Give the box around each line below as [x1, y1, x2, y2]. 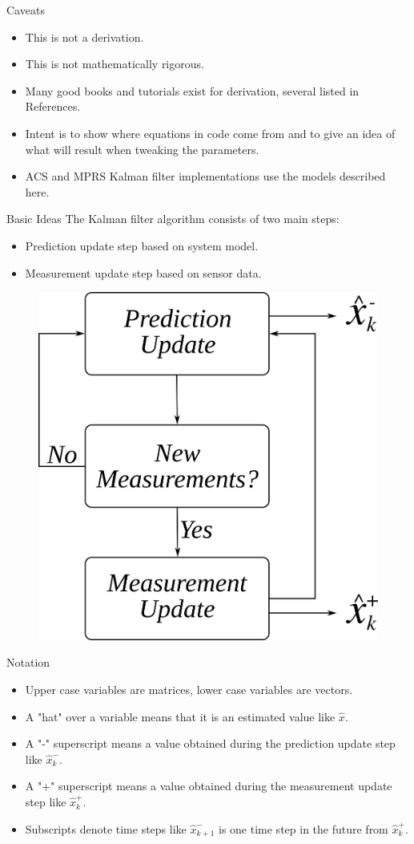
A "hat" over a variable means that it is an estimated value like [25, 708, 336, 724]
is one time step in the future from [219, 820, 388, 837]
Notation [6, 654, 50, 671]
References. [25, 98, 81, 115]
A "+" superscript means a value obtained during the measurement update [25, 777, 392, 794]
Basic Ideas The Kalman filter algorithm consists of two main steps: [6, 210, 340, 227]
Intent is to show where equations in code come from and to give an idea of [25, 124, 396, 141]
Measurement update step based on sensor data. [25, 264, 262, 281]
